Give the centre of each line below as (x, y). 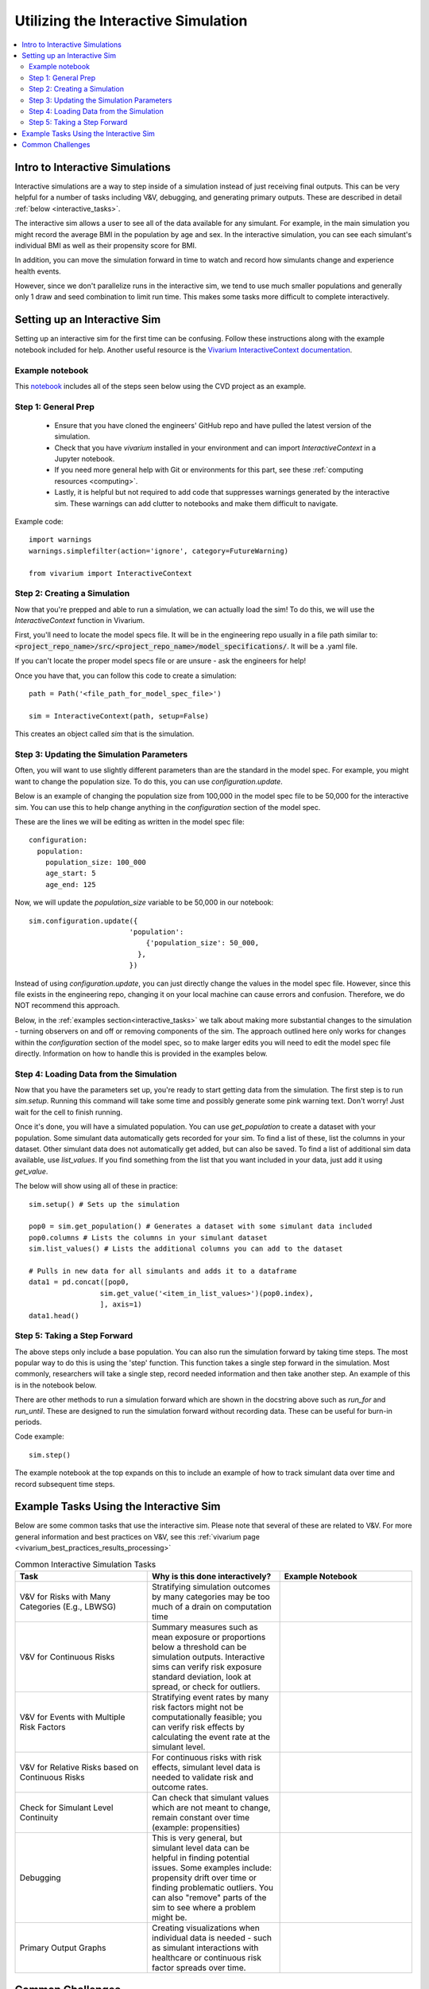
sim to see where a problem (204, 1908)
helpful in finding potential (201, 1858)
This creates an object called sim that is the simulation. (104, 734)
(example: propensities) (196, 1827)
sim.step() (50, 1455)
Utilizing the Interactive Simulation (131, 21)
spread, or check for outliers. (206, 1687)
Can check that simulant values (211, 1798)
